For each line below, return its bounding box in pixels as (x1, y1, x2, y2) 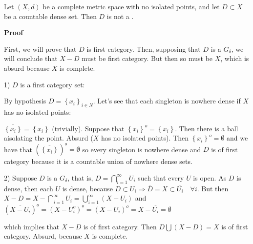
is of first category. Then (83, 221, 157, 231)
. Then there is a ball (175, 123, 238, 133)
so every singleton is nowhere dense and (82, 144, 201, 154)
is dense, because (62, 183, 113, 193)
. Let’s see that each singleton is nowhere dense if (93, 96, 241, 106)
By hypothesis (4, 96, 46, 106)
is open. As (193, 172, 227, 183)
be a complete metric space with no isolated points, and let (42, 1, 220, 11)
